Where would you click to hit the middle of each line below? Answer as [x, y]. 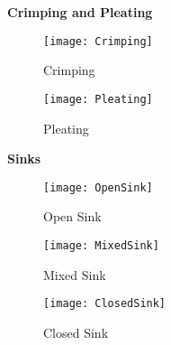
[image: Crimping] [98, 41]
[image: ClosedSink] [105, 304]
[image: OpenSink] [98, 187]
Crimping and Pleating [80, 12]
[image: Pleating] [98, 99]
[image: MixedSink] [101, 245]
